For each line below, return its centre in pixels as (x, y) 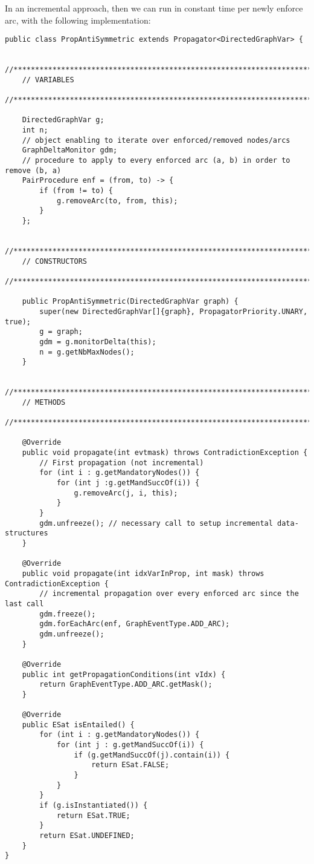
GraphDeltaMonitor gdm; (70, 150)
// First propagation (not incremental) (122, 463)
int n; (35, 130)
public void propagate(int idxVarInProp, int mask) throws (143, 573)
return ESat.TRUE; (93, 815)
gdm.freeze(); (68, 614)
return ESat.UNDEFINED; (87, 836)
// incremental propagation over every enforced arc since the (169, 594)
